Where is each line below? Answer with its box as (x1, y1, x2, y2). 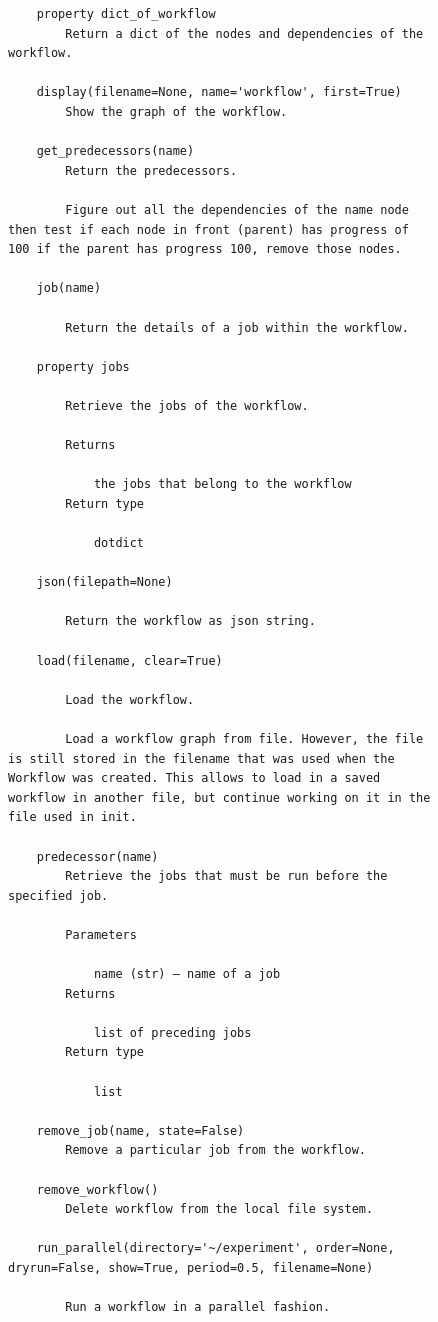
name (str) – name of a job (93, 967, 281, 982)
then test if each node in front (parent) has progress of (8, 222, 409, 237)
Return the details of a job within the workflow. (65, 320, 409, 335)
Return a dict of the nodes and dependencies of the (65, 26, 424, 41)
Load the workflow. (65, 692, 195, 707)
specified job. (8, 888, 109, 903)
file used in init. (8, 810, 137, 825)
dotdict (93, 536, 145, 551)
